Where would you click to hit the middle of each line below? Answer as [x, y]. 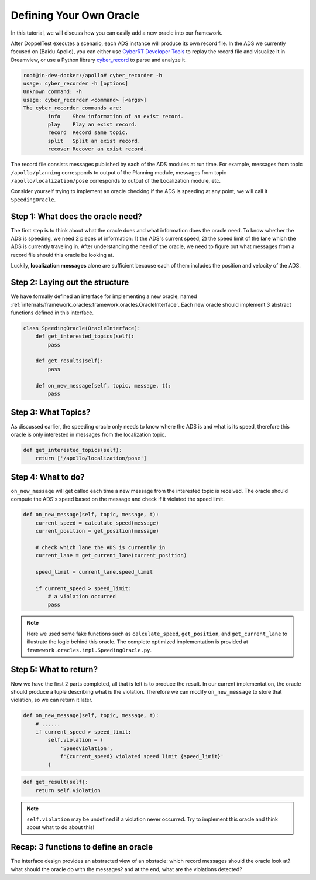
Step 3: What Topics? [51, 412]
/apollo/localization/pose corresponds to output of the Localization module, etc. [116, 180]
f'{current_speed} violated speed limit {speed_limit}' [142, 756]
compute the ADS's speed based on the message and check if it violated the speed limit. [118, 499]
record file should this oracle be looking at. [62, 255]
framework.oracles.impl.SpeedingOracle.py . [89, 650]
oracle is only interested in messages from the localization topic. [88, 434]
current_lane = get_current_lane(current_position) [111, 556]
